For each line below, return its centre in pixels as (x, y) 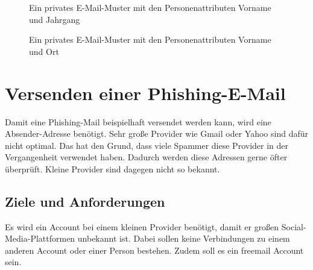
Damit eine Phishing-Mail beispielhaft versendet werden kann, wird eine (138, 121)
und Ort (44, 51)
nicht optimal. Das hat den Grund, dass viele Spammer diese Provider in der (147, 145)
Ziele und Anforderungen (85, 201)
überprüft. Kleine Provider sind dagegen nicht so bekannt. (112, 168)
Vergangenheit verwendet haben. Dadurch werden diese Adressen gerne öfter (146, 157)
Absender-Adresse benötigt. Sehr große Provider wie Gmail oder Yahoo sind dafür (157, 133)
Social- (294, 226)
